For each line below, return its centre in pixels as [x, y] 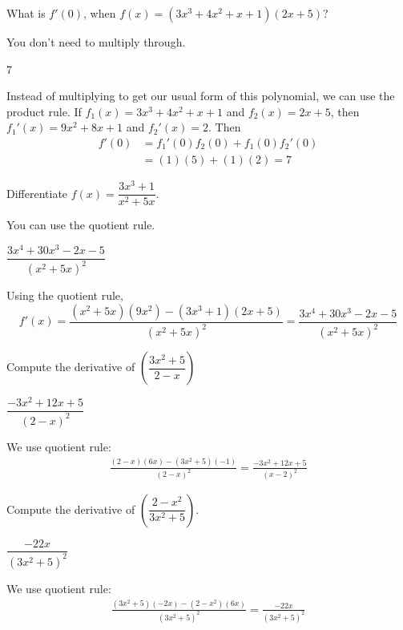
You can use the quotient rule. [81, 225]
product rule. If [44, 111]
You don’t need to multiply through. [96, 42]
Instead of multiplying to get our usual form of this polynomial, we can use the [201, 96]
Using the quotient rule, [65, 295]
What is [26, 13]
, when [100, 13]
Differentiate [37, 193]
